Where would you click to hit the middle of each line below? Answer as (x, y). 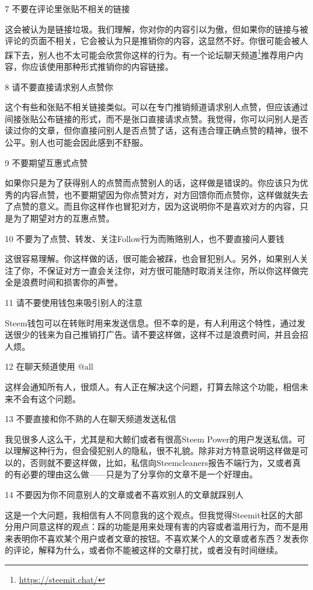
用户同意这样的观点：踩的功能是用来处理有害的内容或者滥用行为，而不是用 (160, 526)
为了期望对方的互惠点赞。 (64, 218)
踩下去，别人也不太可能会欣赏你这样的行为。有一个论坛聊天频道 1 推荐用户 (150, 54)
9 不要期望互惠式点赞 (46, 162)
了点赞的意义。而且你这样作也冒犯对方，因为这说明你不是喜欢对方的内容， (152, 206)
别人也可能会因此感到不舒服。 (89, 142)
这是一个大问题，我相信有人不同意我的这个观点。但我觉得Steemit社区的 (145, 514)
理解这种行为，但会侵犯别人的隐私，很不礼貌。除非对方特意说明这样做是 (156, 451)
